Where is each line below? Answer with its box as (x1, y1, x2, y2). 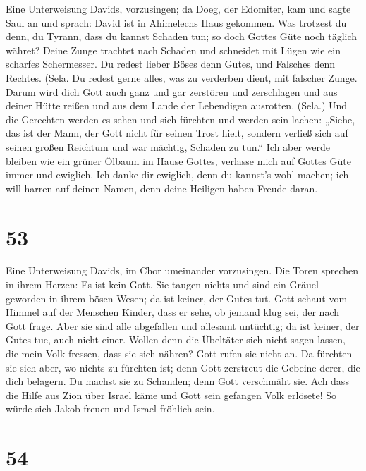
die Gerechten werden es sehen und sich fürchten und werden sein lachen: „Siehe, (6, 111, 355, 126)
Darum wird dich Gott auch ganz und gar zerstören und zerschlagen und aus (6, 84, 338, 99)
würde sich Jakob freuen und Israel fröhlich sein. (6, 401, 215, 416)
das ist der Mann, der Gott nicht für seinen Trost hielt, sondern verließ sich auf (6, 126, 348, 140)
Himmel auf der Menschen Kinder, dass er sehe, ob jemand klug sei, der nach (6, 305, 340, 319)
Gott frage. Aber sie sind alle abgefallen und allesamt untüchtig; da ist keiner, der (6, 318, 360, 333)
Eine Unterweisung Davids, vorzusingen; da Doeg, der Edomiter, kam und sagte (6, 1, 351, 16)
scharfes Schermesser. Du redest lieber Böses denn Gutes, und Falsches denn (6, 56, 336, 71)
